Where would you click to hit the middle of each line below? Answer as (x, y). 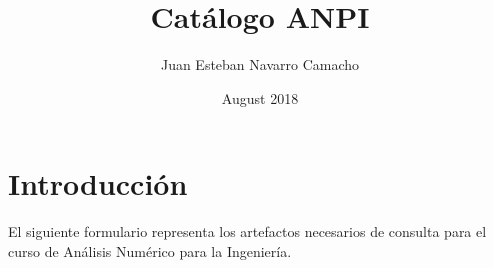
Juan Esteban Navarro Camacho (260, 64)
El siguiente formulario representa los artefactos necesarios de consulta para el (247, 231)
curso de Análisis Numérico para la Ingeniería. (150, 250)
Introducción (98, 183)
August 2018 (260, 97)
